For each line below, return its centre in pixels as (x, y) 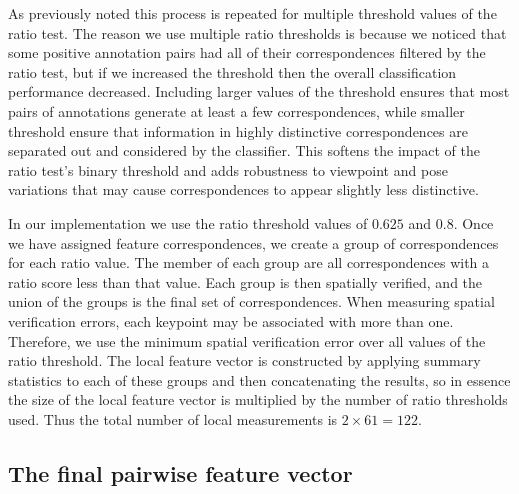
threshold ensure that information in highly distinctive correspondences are (238, 130)
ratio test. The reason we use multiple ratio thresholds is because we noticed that (257, 32)
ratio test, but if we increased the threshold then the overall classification (232, 71)
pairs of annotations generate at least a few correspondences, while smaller (236, 110)
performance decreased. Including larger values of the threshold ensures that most (259, 91)
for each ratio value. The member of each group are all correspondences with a (249, 262)
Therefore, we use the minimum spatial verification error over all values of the (247, 340)
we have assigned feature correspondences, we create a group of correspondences (253, 242)
